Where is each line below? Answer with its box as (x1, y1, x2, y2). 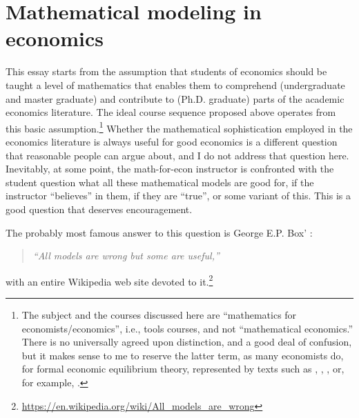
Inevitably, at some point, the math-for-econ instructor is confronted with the (6, 161, 334, 176)
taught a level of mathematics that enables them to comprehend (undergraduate (6, 77, 345, 92)
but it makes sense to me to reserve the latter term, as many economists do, (21, 348, 344, 362)
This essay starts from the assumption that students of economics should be (6, 64, 327, 79)
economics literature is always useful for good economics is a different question (6, 134, 338, 148)
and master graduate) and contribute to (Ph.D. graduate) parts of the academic (6, 91, 345, 106)
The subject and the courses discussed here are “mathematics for (21, 307, 297, 321)
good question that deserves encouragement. (6, 201, 193, 216)
